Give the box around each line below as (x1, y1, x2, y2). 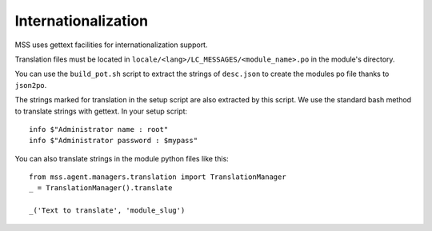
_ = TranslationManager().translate (29, 184, 173, 193)
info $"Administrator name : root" (29, 125, 169, 133)
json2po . (14, 80, 47, 90)
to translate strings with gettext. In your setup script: (14, 106, 188, 116)
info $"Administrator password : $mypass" (29, 136, 198, 145)
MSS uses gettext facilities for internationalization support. (14, 40, 208, 50)
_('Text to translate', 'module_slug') (29, 206, 186, 215)
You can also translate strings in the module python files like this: (14, 153, 230, 163)
